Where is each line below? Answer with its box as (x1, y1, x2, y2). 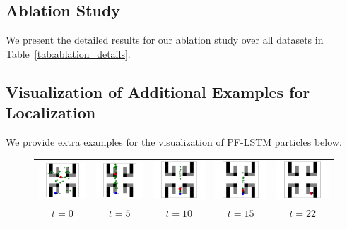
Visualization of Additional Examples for (6, 80, 310, 102)
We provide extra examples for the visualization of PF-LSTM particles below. (6, 134, 342, 149)
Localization (6, 101, 96, 123)
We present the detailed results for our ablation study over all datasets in (6, 32, 324, 47)
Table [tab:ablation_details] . (6, 46, 131, 61)
